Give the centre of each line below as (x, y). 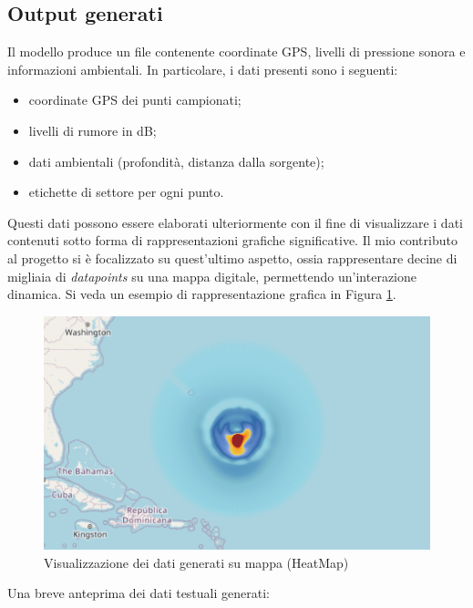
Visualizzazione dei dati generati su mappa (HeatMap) (196, 562)
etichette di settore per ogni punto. (126, 192)
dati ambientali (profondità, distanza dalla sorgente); (176, 161)
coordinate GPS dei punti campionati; (135, 100)
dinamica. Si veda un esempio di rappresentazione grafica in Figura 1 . (202, 294)
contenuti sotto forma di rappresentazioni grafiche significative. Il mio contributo (232, 240)
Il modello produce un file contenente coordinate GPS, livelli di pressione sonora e (236, 52)
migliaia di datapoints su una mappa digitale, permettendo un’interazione (212, 276)
